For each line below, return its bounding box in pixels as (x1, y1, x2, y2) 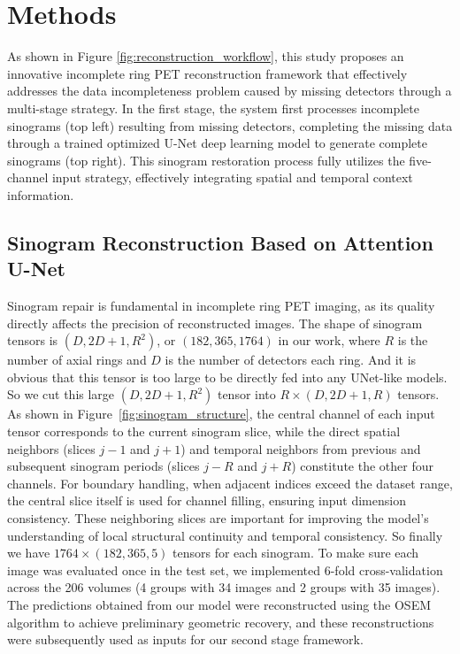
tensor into (217, 385, 276, 404)
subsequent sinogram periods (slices (7, 457, 200, 475)
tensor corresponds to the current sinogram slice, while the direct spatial (7, 422, 401, 441)
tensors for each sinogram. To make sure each (172, 543, 419, 562)
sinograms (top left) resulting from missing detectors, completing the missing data (7, 116, 453, 135)
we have (7, 543, 50, 562)
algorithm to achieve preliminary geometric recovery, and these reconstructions (7, 612, 434, 631)
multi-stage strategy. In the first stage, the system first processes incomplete (7, 98, 419, 117)
